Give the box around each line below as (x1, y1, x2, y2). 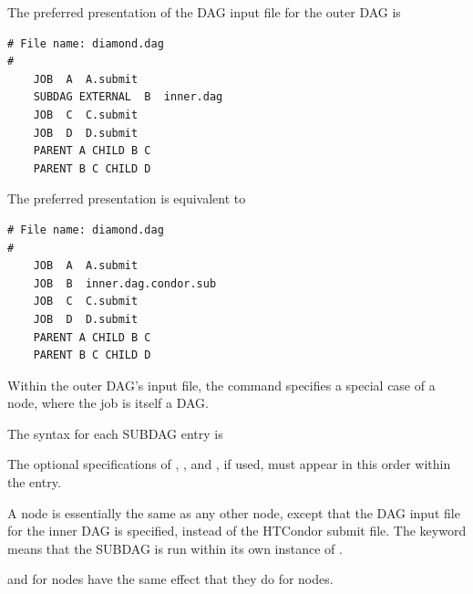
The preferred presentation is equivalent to (7, 189, 246, 208)
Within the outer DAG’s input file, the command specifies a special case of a (7, 375, 436, 394)
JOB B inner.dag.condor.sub (33, 276, 217, 290)
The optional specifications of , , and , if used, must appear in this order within (7, 454, 451, 474)
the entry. (7, 473, 61, 492)
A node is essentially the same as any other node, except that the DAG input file (7, 503, 460, 522)
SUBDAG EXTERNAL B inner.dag (33, 90, 223, 104)
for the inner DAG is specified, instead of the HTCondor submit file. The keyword (7, 521, 467, 540)
